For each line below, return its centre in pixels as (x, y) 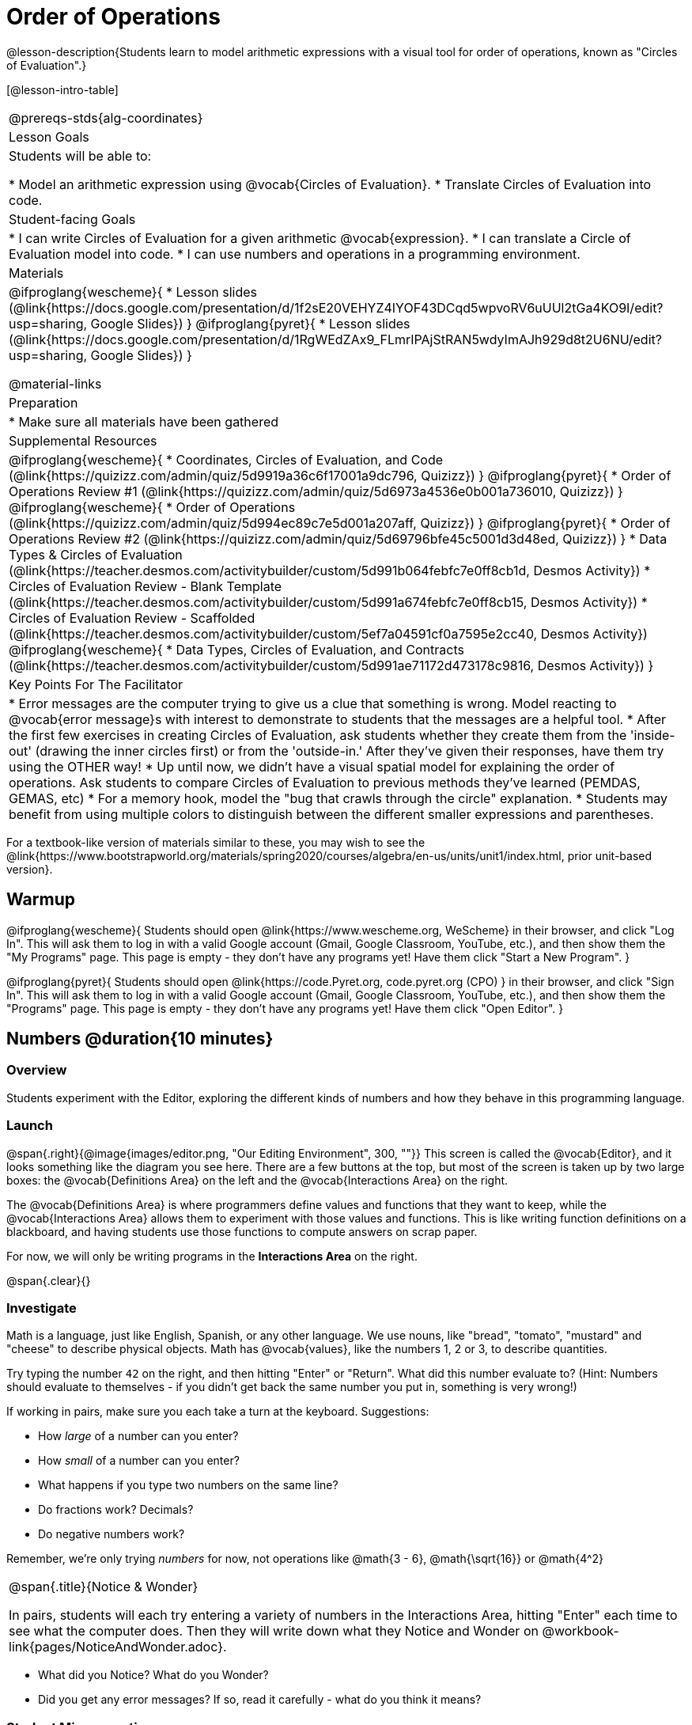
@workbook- (580, 1631)
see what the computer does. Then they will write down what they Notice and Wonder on (274, 1631)
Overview (37, 1070)
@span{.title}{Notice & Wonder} (104, 1587)
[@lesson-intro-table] (62, 89)
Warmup (41, 900)
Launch (30, 1126)
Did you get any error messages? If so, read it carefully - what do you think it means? (260, 1700)
